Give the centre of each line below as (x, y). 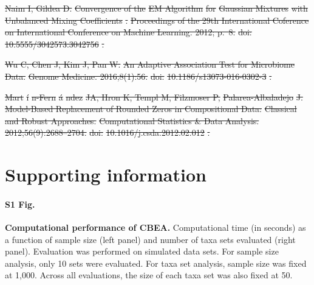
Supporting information (106, 174)
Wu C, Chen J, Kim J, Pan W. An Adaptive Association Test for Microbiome (150, 64)
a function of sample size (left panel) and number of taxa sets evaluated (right (150, 239)
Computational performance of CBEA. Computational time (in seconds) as (155, 227)
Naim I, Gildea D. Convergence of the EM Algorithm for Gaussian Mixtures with (156, 8)
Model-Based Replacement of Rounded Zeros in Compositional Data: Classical (151, 109)
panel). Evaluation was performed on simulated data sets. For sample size (142, 251)
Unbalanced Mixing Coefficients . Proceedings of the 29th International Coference (157, 20)
